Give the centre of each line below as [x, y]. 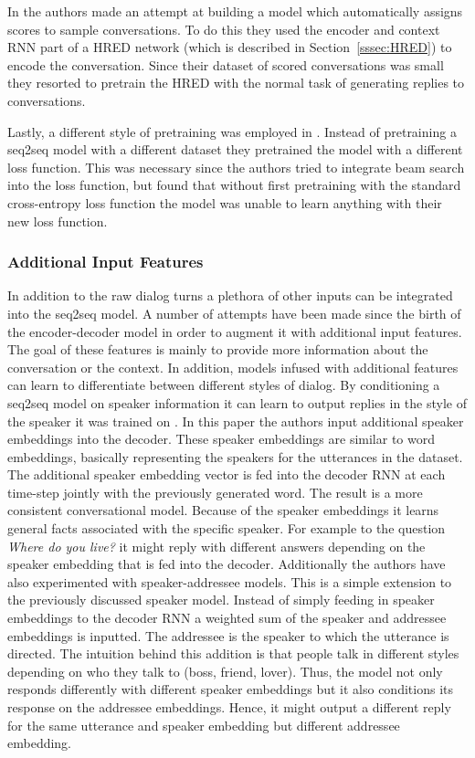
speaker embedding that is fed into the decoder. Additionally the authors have [227, 564]
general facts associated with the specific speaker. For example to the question [227, 528]
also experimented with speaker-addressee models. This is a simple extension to [230, 581]
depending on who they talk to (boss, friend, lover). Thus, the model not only [225, 671]
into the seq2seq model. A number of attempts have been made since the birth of [234, 313]
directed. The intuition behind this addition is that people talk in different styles [233, 653]
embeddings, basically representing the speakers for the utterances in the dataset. [235, 456]
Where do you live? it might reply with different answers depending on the [216, 546]
